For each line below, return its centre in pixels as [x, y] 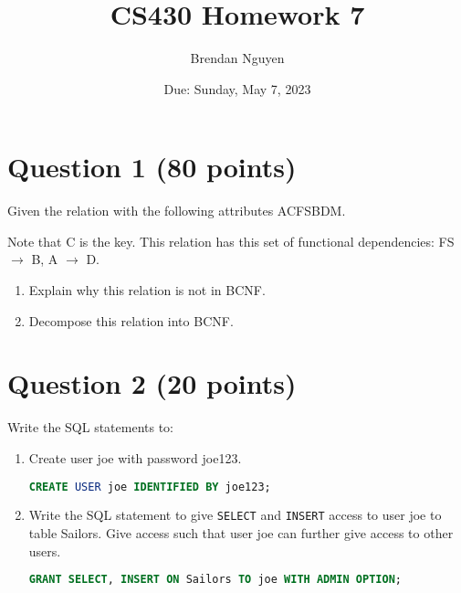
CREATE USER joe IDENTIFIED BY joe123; [150, 487]
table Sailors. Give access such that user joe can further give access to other [241, 533]
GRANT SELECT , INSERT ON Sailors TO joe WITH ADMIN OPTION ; [215, 580]
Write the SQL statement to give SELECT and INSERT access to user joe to [235, 515]
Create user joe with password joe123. [135, 457]
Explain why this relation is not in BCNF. [147, 290]
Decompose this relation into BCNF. [131, 320]
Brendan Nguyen [237, 58]
